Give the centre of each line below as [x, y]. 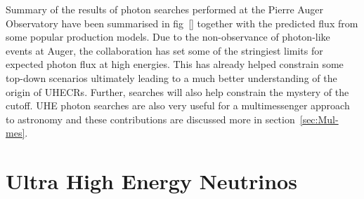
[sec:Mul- [319, 119]
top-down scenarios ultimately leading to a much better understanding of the [171, 77]
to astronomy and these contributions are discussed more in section [150, 119]
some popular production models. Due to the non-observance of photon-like [168, 37]
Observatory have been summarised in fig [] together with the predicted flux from [182, 23]
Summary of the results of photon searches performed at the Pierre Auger [164, 9]
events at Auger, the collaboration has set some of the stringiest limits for [164, 50]
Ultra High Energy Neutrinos [151, 181]
